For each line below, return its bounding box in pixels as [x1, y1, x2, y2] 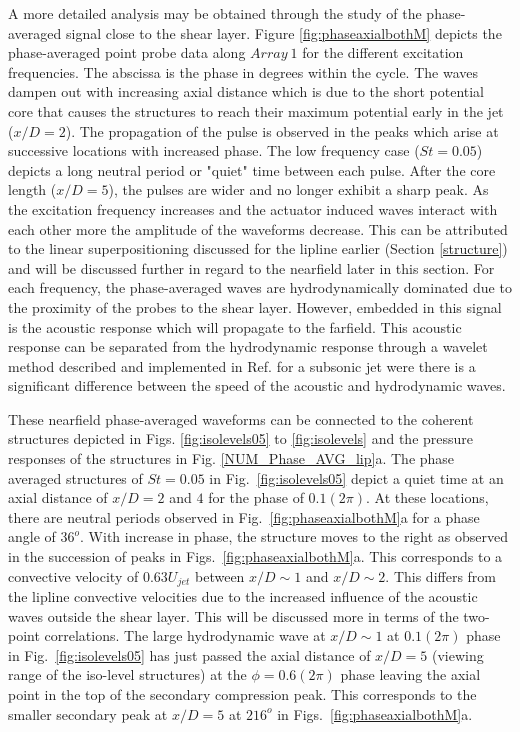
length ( [8, 179, 57, 200]
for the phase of [208, 487, 304, 508]
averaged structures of [8, 467, 143, 488]
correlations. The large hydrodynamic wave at [44, 625, 326, 646]
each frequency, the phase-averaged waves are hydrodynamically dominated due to [8, 277, 512, 298]
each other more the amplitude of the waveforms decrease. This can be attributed [8, 218, 508, 239]
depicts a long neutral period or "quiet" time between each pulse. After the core [8, 159, 496, 180]
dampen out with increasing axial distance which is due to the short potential [8, 81, 485, 102]
